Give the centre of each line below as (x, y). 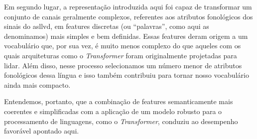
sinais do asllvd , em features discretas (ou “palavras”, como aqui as (107, 26)
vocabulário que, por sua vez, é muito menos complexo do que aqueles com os (123, 46)
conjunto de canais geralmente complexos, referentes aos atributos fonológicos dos (128, 16)
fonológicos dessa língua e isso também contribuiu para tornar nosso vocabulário (127, 75)
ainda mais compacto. (37, 84)
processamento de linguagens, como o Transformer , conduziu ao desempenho (121, 121)
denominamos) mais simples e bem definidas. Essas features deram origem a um (126, 36)
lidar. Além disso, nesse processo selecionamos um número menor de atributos (123, 65)
